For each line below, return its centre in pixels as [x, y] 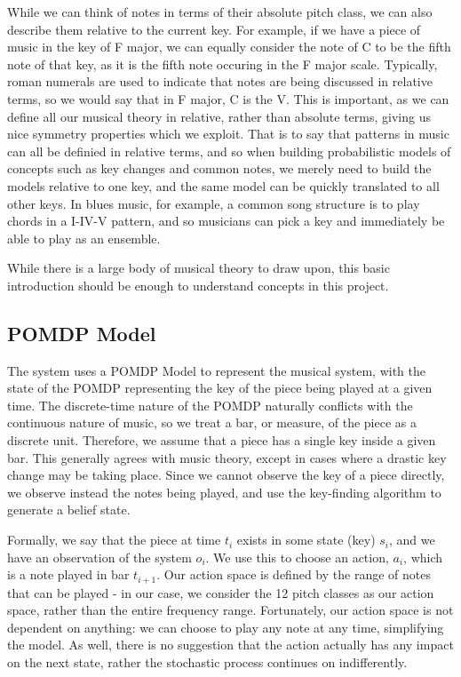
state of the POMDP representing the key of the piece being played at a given [220, 388]
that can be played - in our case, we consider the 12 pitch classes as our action [221, 592]
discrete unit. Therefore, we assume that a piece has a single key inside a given [222, 440]
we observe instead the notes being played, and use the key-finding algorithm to [224, 492]
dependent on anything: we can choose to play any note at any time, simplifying [226, 627]
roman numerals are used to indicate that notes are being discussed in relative [220, 81]
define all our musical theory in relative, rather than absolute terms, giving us [219, 116]
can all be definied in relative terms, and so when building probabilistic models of [229, 151]
